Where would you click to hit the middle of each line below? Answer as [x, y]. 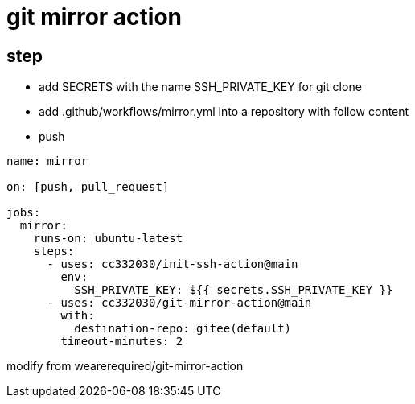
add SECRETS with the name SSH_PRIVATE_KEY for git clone [200, 87]
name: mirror [47, 161]
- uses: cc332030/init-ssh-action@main [173, 264]
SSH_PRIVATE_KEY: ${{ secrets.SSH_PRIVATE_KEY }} [234, 290]
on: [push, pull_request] [88, 187]
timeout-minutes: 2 [122, 342]
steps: [54, 251]
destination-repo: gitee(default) [183, 329]
